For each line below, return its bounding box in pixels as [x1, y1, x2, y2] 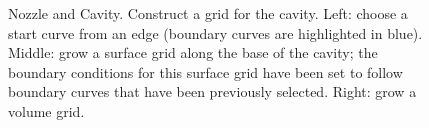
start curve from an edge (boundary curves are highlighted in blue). [8, 22, 423, 43]
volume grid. [8, 100, 85, 121]
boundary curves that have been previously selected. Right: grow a [8, 81, 417, 102]
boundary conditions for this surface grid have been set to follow [8, 61, 403, 82]
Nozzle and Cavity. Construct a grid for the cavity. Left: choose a [8, 3, 408, 23]
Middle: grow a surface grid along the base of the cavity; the [8, 42, 378, 63]
